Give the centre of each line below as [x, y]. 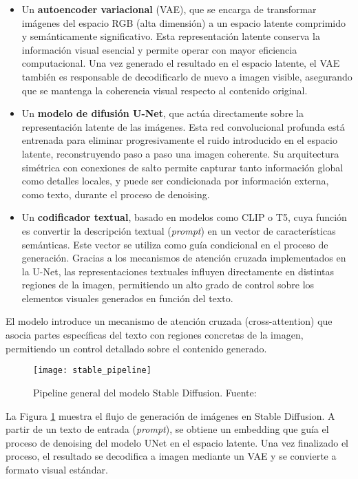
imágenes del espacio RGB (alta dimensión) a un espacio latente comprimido [183, 22]
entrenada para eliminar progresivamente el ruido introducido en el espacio [179, 140]
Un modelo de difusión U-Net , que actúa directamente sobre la [162, 113]
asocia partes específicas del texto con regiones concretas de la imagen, [155, 335]
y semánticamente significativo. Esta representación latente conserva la [171, 36]
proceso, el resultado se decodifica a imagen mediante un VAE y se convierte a [171, 456]
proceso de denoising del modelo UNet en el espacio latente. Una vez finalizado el [177, 442]
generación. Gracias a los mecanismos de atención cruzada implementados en [184, 258]
